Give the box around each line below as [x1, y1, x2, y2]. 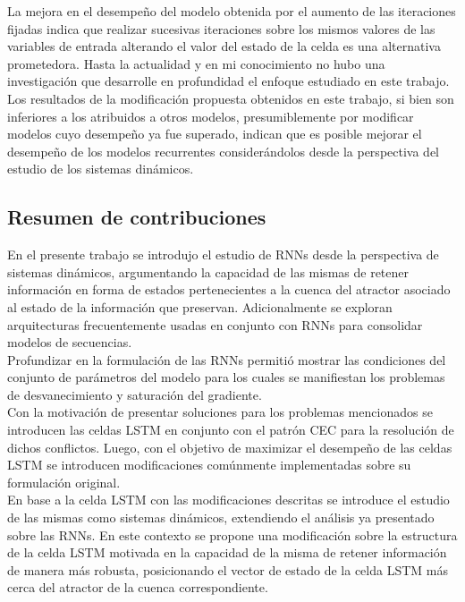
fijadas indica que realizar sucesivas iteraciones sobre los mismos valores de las [7, 19, 435, 38]
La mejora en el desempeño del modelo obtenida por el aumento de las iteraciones [7, 2, 456, 20]
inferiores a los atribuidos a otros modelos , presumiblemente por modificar [7, 106, 414, 125]
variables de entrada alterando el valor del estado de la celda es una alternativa [7, 37, 441, 55]
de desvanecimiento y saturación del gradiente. [7, 385, 262, 403]
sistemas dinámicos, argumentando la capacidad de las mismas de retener [7, 262, 409, 281]
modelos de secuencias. [7, 333, 132, 352]
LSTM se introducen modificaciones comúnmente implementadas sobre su [7, 455, 411, 474]
